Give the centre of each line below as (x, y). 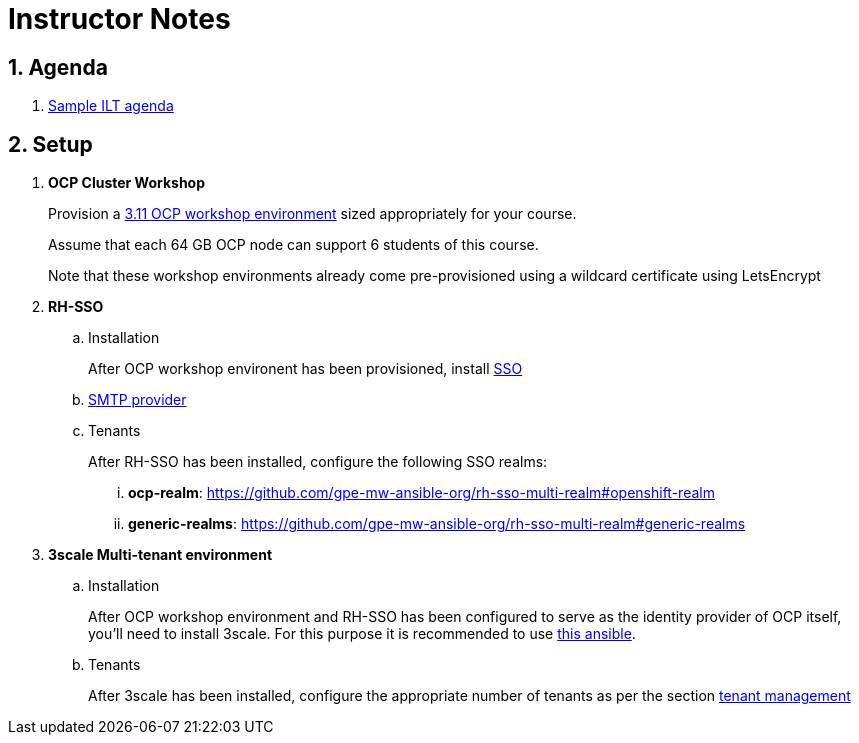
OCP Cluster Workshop (127, 183)
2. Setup (50, 144)
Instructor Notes (119, 19)
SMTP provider (137, 400)
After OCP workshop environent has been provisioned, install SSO (305, 369)
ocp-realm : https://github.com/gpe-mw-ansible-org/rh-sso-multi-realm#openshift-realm (421, 493)
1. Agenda (58, 67)
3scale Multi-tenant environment (160, 555)
